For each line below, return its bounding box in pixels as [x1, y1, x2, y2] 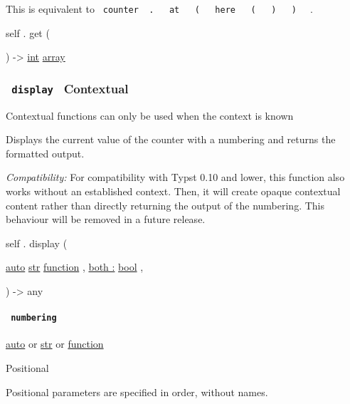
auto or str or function [6, 336, 104, 351]
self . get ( [6, 25, 50, 40]
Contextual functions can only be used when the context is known [6, 108, 294, 123]
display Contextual [11, 79, 129, 97]
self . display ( [6, 235, 68, 250]
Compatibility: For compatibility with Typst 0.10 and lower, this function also [6, 170, 345, 185]
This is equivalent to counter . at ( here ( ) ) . [6, 1, 313, 16]
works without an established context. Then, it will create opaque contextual [6, 184, 341, 198]
